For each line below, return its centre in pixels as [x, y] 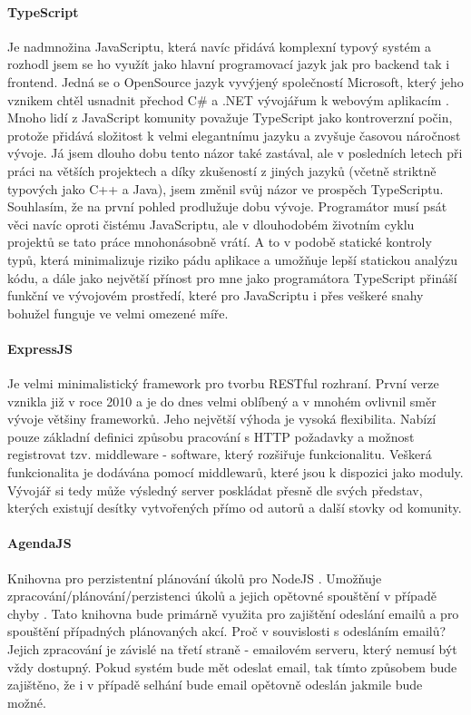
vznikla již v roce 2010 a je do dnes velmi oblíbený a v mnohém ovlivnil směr [222, 401]
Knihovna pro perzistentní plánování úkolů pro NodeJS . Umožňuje [195, 578]
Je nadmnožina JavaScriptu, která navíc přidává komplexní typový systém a [219, 46]
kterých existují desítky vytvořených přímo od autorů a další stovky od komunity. [235, 508]
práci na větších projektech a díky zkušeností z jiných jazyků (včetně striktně [222, 170]
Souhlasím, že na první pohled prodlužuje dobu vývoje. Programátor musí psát [227, 206]
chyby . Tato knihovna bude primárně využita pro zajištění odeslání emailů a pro [233, 613]
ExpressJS [40, 348]
